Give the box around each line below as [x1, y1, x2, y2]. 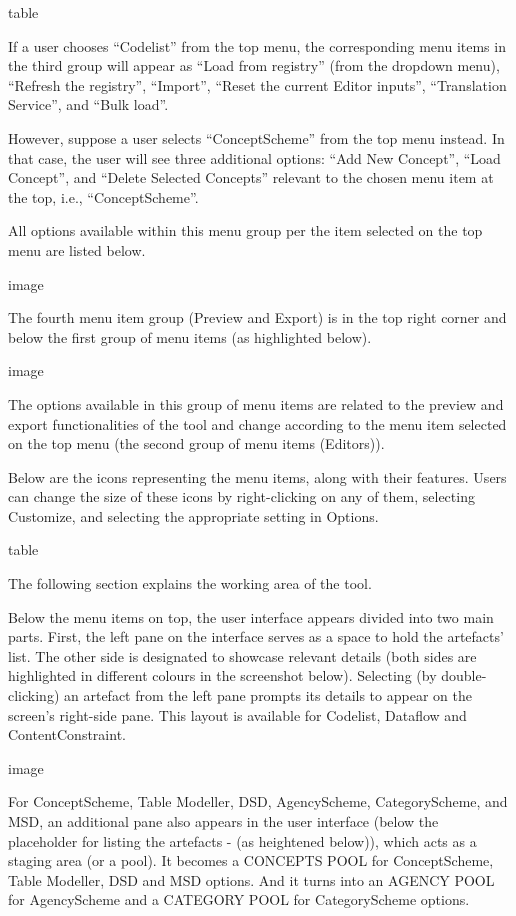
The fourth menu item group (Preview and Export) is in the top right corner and [8, 307, 507, 328]
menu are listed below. [8, 239, 146, 260]
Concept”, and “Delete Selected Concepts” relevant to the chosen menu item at [8, 167, 494, 188]
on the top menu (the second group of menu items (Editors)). [8, 433, 385, 454]
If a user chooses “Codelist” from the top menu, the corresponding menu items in [8, 35, 506, 56]
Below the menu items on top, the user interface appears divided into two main [8, 606, 494, 627]
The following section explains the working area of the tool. [8, 573, 372, 594]
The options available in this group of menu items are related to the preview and [8, 393, 504, 414]
